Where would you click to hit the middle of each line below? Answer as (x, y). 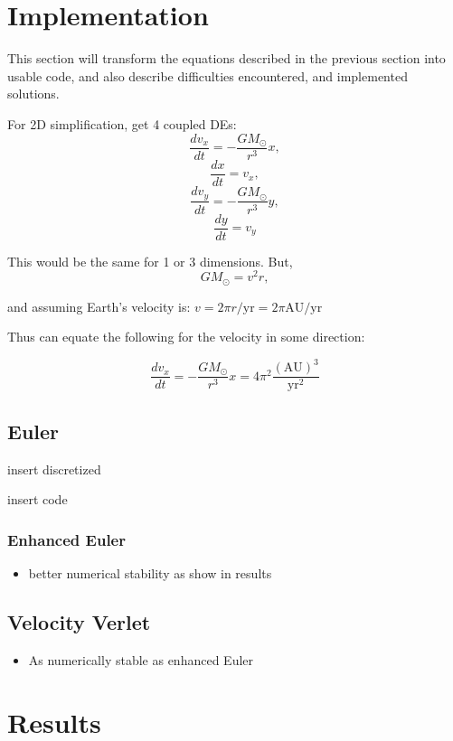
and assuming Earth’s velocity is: (99, 306)
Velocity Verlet (79, 622)
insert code (38, 499)
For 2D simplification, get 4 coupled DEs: (122, 123)
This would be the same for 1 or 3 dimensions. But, (150, 261)
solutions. (33, 94)
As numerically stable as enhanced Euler (141, 659)
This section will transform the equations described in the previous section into (226, 58)
